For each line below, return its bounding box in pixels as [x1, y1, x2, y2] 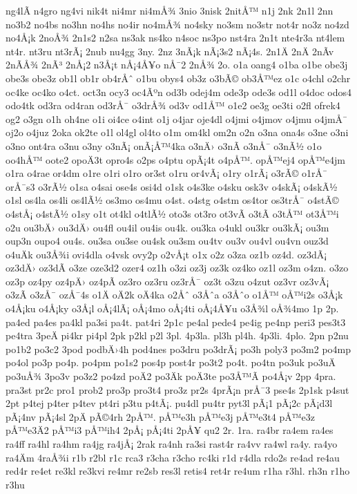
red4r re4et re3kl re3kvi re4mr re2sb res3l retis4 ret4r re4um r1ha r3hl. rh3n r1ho [6, 464, 350, 478]
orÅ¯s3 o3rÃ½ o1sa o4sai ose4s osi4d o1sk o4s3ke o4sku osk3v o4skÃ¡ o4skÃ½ [6, 179, 338, 193]
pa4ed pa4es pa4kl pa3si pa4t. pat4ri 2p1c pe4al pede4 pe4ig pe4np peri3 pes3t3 [6, 314, 346, 329]
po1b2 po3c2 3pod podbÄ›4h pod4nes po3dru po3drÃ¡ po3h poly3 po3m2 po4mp [6, 341, 351, 356]
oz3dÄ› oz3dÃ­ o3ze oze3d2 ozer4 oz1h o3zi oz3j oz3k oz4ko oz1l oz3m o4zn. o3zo [6, 260, 349, 275]
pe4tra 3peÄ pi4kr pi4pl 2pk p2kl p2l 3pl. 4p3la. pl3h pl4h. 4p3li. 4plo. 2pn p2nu [6, 328, 349, 343]
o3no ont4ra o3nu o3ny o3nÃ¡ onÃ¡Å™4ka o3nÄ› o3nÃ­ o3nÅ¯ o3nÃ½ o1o [6, 138, 322, 153]
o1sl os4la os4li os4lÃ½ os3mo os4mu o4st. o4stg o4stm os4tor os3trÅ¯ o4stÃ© [6, 193, 339, 207]
